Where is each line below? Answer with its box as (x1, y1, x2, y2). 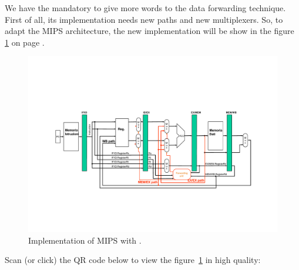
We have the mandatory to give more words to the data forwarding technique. (5, 2, 286, 13)
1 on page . (5, 36, 45, 48)
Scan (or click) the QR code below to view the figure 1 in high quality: (5, 254, 261, 266)
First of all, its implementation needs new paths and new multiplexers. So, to (5, 13, 283, 25)
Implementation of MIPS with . (28, 234, 142, 246)
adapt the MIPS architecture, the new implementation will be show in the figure (5, 25, 294, 37)
